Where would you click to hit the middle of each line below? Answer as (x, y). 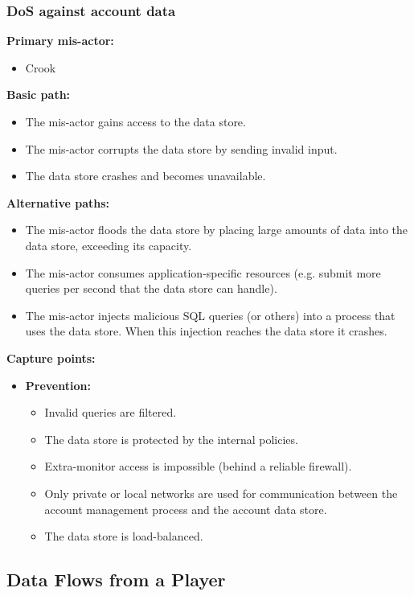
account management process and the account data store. (186, 509)
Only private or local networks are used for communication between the (221, 493)
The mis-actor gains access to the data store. (135, 121)
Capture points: (51, 358)
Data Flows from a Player (116, 580)
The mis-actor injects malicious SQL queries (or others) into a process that (210, 315)
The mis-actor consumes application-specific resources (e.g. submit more (203, 272)
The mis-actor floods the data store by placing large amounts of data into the (217, 230)
